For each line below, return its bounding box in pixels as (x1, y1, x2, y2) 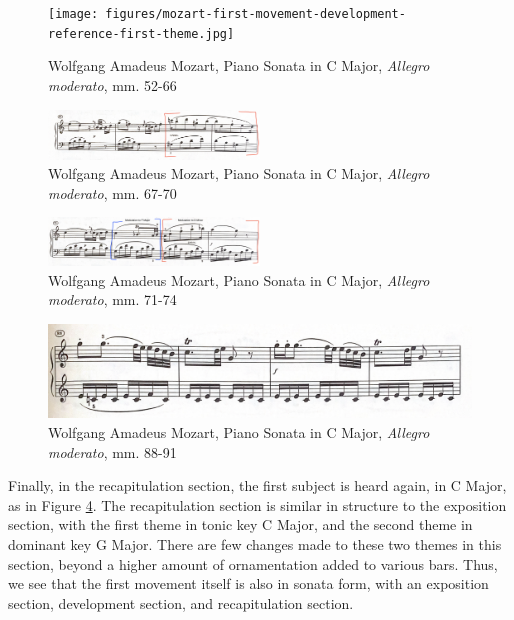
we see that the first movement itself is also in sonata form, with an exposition (8, 573, 489, 594)
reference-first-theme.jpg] (48, 26, 235, 41)
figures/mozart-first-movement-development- (105, 7, 406, 21)
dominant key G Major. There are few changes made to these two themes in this (8, 533, 502, 554)
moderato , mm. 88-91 (48, 441, 177, 462)
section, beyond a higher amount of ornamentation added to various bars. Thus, (8, 553, 498, 574)
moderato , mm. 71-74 (48, 289, 177, 310)
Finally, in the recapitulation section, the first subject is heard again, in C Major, (8, 475, 507, 496)
